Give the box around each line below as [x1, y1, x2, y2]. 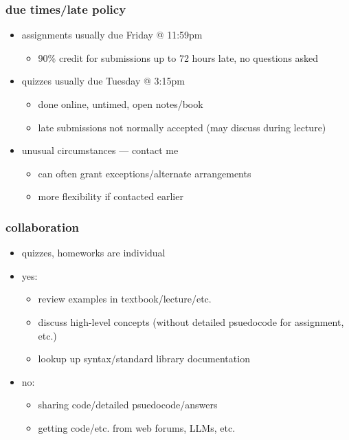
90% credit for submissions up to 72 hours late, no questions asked [38, 50, 319, 65]
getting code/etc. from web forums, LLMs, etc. [38, 420, 236, 434]
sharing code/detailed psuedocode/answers [38, 397, 218, 412]
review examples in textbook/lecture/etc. [38, 291, 212, 306]
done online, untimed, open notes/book [38, 97, 203, 111]
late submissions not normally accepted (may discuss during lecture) [38, 120, 326, 134]
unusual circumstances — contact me [21, 143, 179, 157]
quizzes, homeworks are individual [21, 245, 166, 260]
